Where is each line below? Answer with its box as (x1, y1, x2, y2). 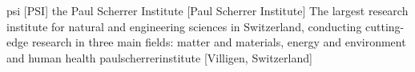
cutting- (365, 18, 405, 34)
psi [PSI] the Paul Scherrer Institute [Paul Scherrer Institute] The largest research (6, 2, 409, 18)
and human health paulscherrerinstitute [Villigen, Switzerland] (6, 49, 312, 66)
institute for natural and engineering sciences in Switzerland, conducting (6, 18, 362, 34)
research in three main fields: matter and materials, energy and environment (31, 34, 406, 50)
